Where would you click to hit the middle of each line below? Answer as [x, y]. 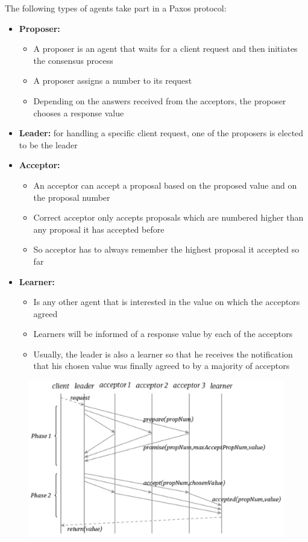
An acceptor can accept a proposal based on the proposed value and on [165, 185]
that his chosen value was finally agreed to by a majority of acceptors [162, 366]
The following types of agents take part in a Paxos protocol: [116, 8]
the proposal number [72, 197]
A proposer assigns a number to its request [113, 80]
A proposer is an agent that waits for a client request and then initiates [165, 49]
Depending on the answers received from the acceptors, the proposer [160, 100]
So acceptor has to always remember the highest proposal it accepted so [166, 249]
